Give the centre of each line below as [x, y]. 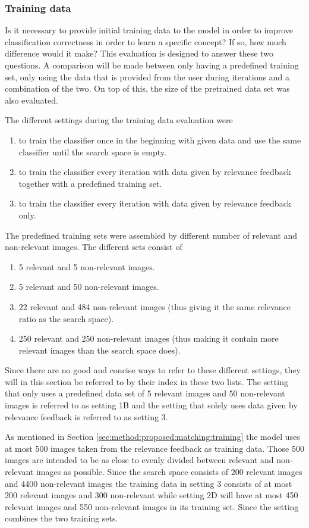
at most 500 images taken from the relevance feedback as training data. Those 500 [154, 448]
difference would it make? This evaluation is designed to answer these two [139, 53]
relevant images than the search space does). [100, 350]
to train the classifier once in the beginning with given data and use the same [160, 140]
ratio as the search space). [66, 318]
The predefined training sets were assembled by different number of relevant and [151, 235]
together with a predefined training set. [90, 183]
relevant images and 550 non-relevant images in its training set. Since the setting [152, 506]
